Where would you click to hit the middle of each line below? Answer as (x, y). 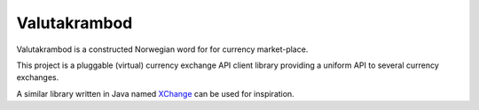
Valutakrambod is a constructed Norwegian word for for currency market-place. (162, 49)
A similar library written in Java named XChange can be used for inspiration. (155, 93)
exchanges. (38, 77)
